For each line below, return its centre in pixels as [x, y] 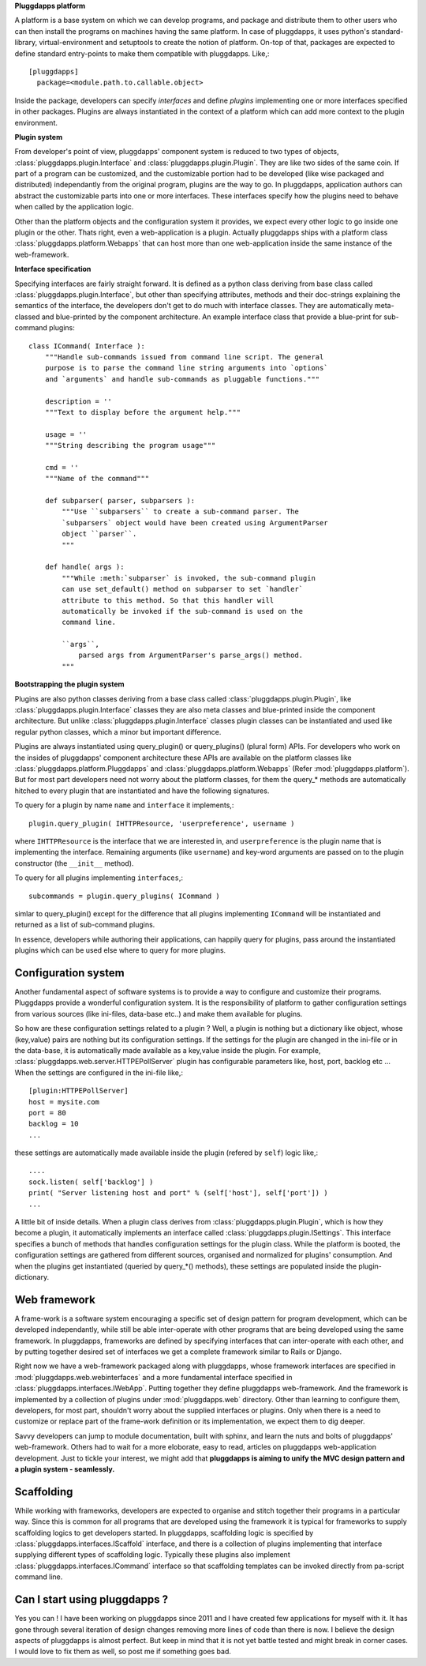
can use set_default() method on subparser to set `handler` [183, 589]
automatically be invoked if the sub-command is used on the [183, 611]
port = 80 [47, 1113]
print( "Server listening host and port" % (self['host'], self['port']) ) [178, 1193]
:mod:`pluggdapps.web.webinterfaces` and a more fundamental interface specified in [153, 1377]
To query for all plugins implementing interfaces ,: [99, 878]
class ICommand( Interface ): [87, 346]
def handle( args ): [84, 567]
